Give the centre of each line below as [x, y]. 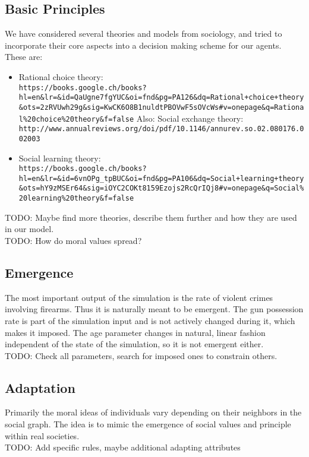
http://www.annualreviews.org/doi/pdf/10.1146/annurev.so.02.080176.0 [161, 129]
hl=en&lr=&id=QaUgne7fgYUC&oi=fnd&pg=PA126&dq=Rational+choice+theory [161, 98]
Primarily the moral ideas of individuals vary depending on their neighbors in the [153, 412]
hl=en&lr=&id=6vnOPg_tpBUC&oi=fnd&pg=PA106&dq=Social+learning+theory [161, 178]
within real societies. [42, 435]
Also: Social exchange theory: [190, 118]
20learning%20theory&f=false [76, 199]
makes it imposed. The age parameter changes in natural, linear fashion [135, 332]
